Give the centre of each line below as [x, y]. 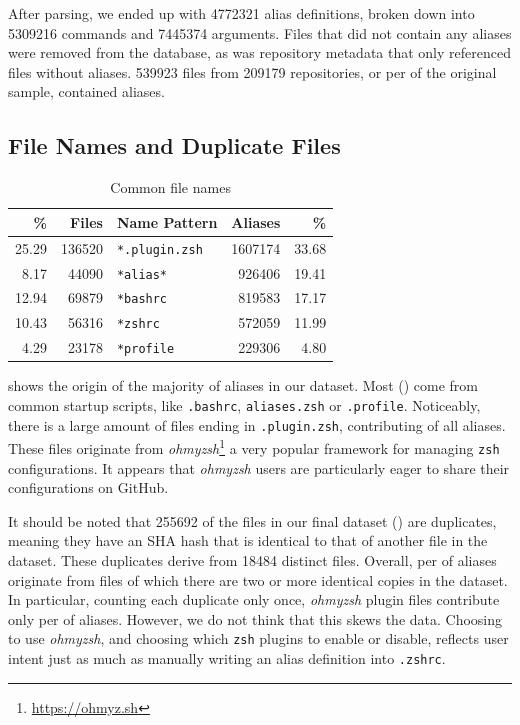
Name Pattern [167, 221]
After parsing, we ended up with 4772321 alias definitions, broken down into [241, 13]
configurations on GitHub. [88, 487]
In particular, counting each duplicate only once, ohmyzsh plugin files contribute [254, 599]
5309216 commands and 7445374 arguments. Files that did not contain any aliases [260, 32]
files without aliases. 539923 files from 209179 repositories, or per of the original [252, 71]
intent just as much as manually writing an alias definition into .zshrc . [227, 658]
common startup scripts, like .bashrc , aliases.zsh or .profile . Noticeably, [244, 404]
